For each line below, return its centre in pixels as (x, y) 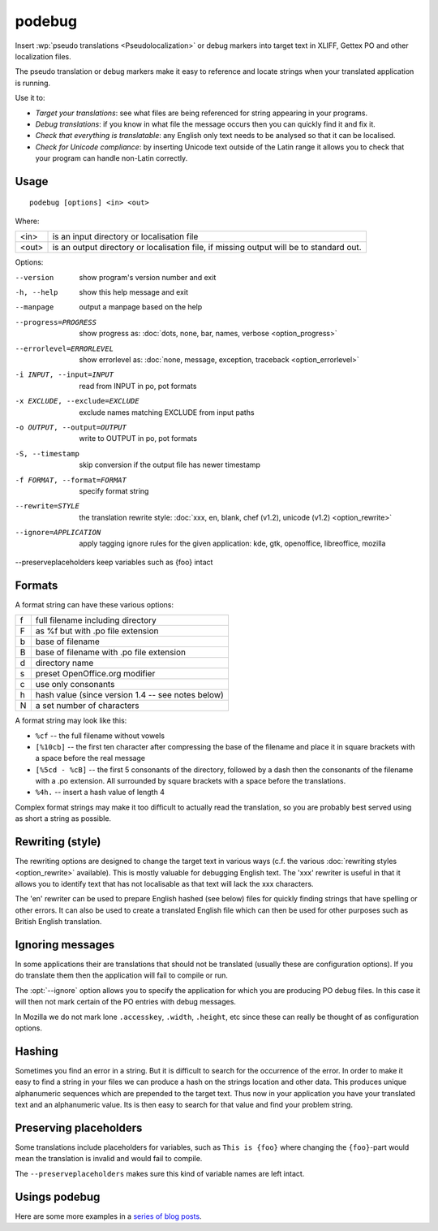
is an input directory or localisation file (125, 237)
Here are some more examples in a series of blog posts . (108, 1216)
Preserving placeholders (79, 1127)
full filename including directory (96, 620)
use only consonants (75, 685)
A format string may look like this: (71, 721)
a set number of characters (87, 706)
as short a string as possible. (63, 819)
